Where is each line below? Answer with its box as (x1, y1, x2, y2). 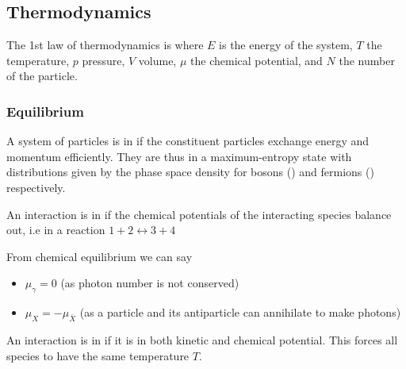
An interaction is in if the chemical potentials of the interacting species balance (6, 206, 392, 222)
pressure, (82, 52, 125, 68)
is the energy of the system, (219, 37, 353, 53)
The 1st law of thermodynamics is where (6, 37, 204, 53)
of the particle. (6, 67, 78, 84)
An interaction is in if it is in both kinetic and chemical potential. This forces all (6, 331, 398, 348)
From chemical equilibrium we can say (6, 248, 193, 264)
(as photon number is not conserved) (60, 275, 239, 291)
